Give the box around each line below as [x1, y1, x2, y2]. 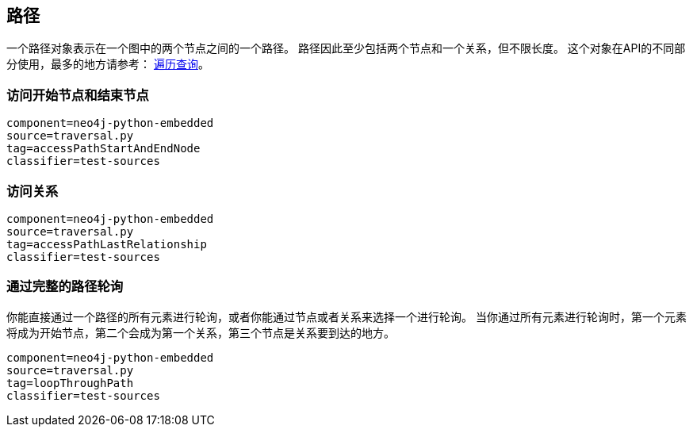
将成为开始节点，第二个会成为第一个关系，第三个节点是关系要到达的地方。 [6, 325, 395, 339]
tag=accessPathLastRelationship [6, 237, 207, 251]
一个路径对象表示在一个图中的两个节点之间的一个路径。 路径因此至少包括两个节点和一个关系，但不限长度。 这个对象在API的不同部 [6, 41, 686, 56]
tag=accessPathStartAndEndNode [6, 142, 201, 155]
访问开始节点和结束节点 [6, 86, 149, 103]
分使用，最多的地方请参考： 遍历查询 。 [6, 57, 209, 71]
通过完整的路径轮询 [6, 278, 124, 295]
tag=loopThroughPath [6, 376, 134, 389]
